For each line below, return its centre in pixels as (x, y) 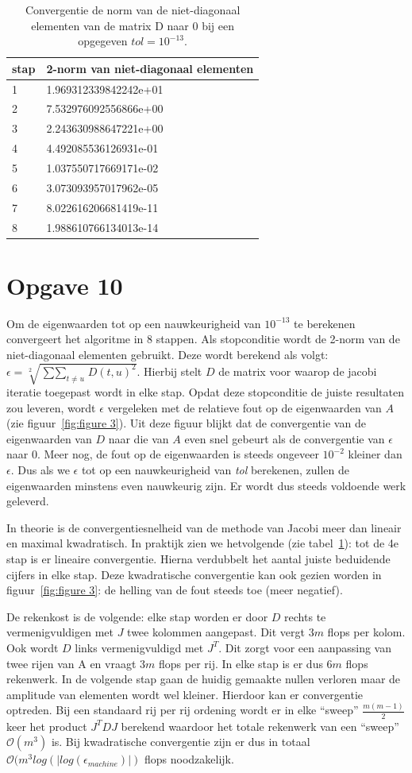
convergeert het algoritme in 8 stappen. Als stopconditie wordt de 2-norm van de (203, 339)
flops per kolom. (366, 632)
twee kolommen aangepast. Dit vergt (216, 632)
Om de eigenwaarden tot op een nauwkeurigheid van (134, 323)
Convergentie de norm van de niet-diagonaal (133, 10)
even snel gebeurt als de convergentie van (285, 438)
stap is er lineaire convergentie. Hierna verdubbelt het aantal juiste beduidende (198, 559)
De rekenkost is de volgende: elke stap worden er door (137, 616)
